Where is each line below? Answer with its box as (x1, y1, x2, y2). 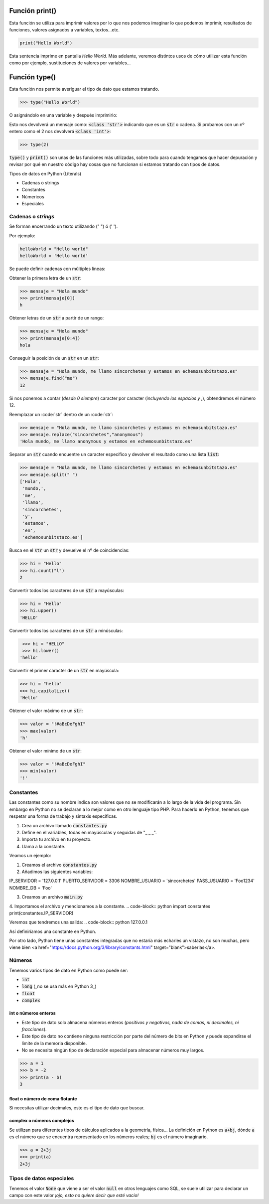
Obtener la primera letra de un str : (9, 275, 82, 281)
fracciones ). (21, 1026, 47, 1032)
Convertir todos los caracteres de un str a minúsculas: (9, 627, 123, 633)
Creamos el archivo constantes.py (21, 862, 97, 868)
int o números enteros (9, 1010, 56, 1016)
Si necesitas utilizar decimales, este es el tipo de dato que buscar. (9, 1105, 144, 1111)
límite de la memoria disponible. (21, 1040, 87, 1046)
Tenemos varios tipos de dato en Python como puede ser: (9, 967, 129, 973)
